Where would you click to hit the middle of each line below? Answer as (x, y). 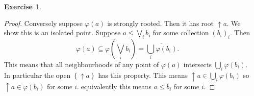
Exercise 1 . (23, 6)
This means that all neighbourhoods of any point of (82, 64)
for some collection (181, 33)
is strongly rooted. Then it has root (160, 23)
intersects (198, 64)
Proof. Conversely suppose (43, 23)
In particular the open (37, 75)
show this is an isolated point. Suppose (62, 33)
